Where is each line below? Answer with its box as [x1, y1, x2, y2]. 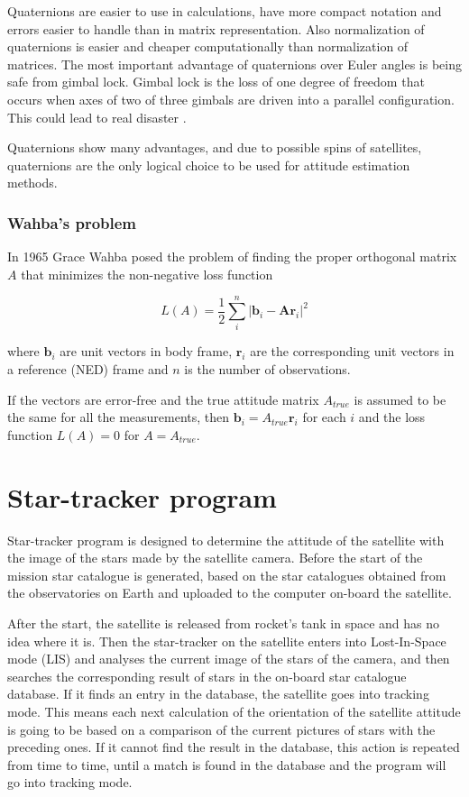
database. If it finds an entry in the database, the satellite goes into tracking [7, 684, 429, 703]
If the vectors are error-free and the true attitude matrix [7, 389, 319, 408]
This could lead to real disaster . [7, 107, 187, 126]
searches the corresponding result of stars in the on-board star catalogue [7, 666, 407, 685]
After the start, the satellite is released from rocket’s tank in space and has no [7, 613, 440, 632]
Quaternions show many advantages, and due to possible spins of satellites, [7, 138, 422, 157]
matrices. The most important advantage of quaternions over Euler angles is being [7, 54, 462, 73]
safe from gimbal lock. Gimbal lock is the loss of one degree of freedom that [7, 72, 425, 91]
